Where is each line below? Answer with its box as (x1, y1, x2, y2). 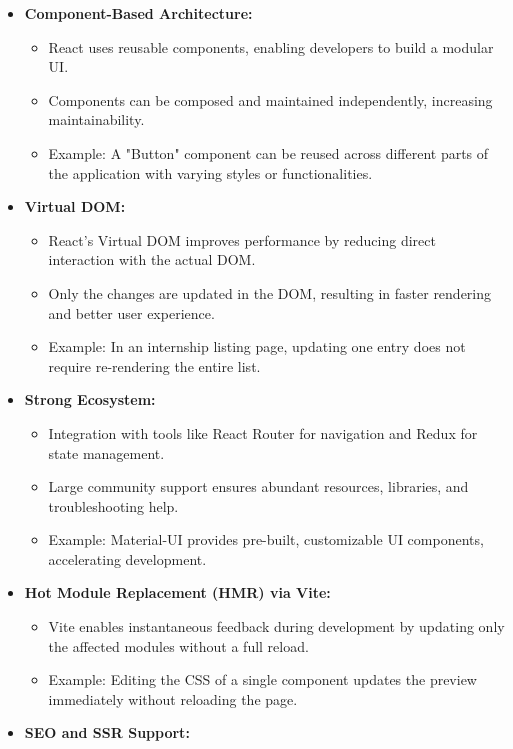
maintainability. (48, 109, 145, 130)
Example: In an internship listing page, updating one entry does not (48, 336, 466, 357)
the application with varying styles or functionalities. (48, 162, 373, 183)
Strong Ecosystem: (24, 389, 156, 410)
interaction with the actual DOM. (48, 249, 256, 270)
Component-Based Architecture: (24, 3, 253, 23)
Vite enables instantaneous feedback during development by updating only (48, 616, 505, 637)
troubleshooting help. (48, 495, 179, 516)
